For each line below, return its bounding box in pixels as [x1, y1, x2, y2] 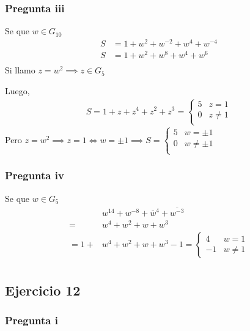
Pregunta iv [5, 168, 64, 183]
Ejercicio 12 [5, 281, 81, 300]
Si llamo [5, 64, 35, 76]
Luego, [5, 84, 30, 97]
